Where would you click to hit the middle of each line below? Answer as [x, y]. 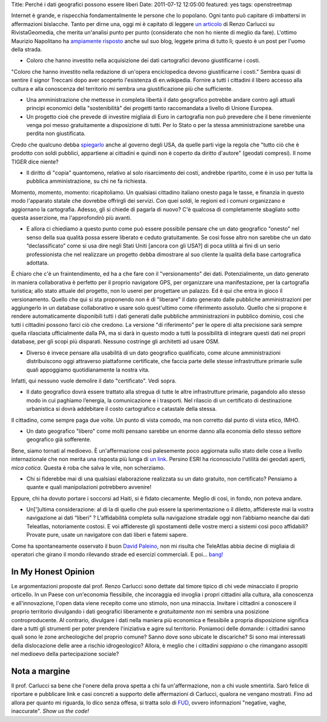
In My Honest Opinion [53, 572]
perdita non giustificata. [56, 134]
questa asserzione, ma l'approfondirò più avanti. [71, 217]
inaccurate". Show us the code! [50, 711]
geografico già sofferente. [59, 439]
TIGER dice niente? [35, 162]
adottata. [38, 263]
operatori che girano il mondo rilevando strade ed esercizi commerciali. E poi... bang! [117, 554]
